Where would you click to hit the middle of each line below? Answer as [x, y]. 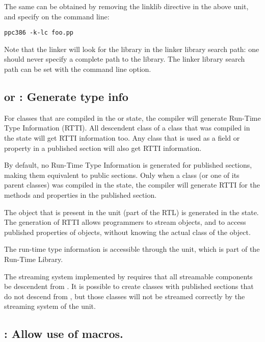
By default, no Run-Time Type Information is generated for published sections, [128, 165]
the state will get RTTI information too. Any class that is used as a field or [122, 138]
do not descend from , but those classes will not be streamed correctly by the [125, 296]
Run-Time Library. [34, 259]
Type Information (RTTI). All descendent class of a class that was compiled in [127, 128]
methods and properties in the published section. [81, 194]
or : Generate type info [66, 97]
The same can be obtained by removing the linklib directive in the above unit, [126, 6]
